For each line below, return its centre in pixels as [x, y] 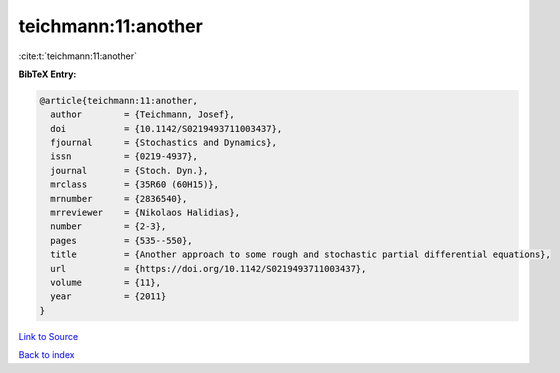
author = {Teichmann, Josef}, [142, 114]
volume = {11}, [106, 282]
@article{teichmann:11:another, [119, 100]
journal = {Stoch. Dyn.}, [129, 170]
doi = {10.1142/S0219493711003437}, [166, 128]
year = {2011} [108, 296]
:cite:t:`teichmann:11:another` [77, 56]
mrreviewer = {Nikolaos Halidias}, [145, 213]
